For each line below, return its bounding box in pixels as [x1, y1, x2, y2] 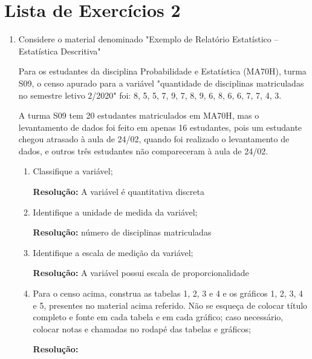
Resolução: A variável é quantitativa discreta [33, 185, 204, 198]
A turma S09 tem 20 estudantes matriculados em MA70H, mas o [18, 109, 259, 122]
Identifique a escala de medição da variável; [33, 246, 193, 259]
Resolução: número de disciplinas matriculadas [33, 226, 212, 239]
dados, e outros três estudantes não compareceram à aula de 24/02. [18, 144, 268, 157]
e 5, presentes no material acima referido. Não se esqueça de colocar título [33, 298, 308, 311]
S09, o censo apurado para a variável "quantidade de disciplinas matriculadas [18, 76, 304, 89]
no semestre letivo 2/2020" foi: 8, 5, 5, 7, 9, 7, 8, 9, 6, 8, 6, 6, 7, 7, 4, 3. [18, 88, 282, 101]
